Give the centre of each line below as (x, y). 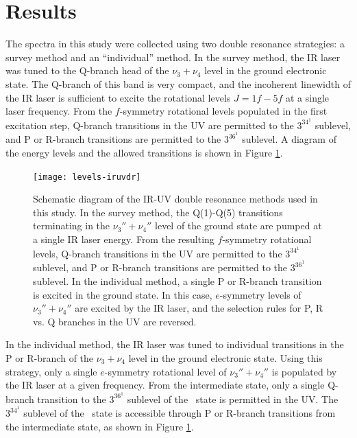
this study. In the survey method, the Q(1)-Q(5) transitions (158, 212)
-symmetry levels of (260, 294)
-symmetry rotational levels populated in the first (223, 111)
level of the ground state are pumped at (238, 226)
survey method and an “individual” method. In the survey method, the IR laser (173, 57)
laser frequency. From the (59, 111)
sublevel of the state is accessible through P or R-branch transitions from (180, 413)
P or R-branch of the (50, 357)
